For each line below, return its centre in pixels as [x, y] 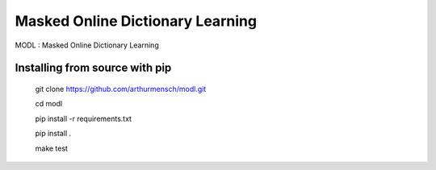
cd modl [49, 104]
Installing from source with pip [93, 68]
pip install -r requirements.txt [84, 118]
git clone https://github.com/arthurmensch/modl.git [121, 89]
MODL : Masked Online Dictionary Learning [87, 45]
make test [52, 148]
